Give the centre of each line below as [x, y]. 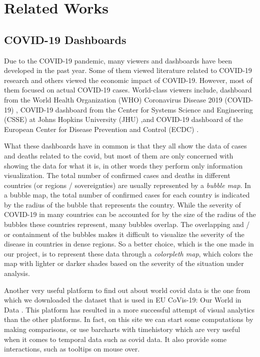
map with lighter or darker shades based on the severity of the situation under [124, 263]
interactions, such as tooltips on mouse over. [72, 349]
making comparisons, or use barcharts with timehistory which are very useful [122, 329]
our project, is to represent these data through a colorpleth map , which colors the [128, 253]
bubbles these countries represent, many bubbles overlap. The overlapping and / [127, 224]
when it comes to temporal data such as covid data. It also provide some [115, 339]
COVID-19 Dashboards [65, 39]
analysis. [17, 273]
